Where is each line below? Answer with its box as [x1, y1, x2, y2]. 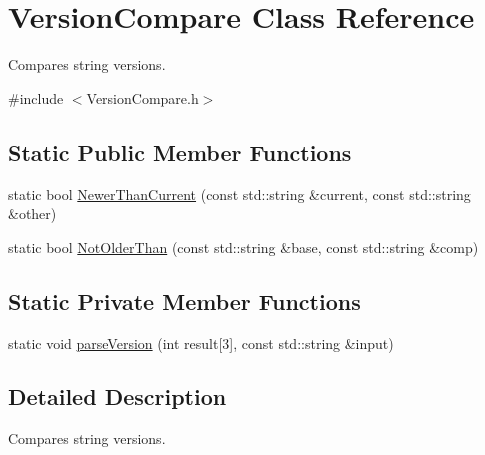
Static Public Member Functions [8, 136, 352, 167]
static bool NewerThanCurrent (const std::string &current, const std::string [8, 183, 471, 204]
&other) [8, 203, 57, 224]
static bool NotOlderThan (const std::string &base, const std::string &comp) [8, 236, 479, 257]
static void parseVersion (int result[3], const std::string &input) [8, 332, 394, 353]
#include [8, 87, 64, 108]
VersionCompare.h [86, 87, 199, 108]
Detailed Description [8, 381, 227, 412]
